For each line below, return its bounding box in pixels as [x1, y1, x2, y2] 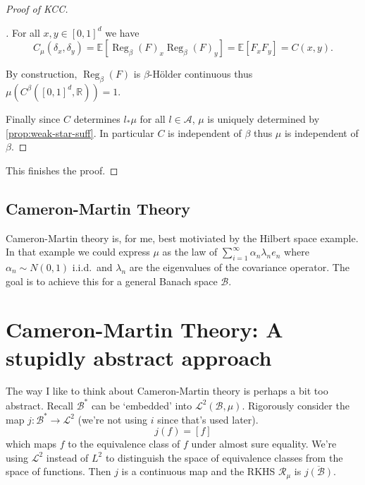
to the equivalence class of [68, 436, 180, 451]
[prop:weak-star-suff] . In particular [6, 125, 154, 140]
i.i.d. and [72, 259, 113, 274]
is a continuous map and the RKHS [121, 464, 276, 479]
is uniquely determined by [207, 111, 320, 126]
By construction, [6, 66, 78, 81]
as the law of [162, 244, 218, 259]
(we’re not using [78, 412, 148, 426]
